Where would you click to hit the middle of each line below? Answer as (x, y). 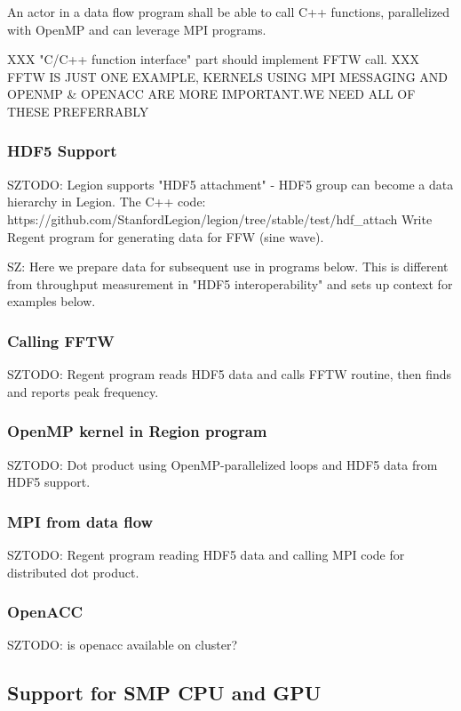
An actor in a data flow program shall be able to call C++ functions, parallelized (229, 12)
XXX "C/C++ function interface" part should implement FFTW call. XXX (214, 59)
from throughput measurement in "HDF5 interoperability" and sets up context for (230, 283)
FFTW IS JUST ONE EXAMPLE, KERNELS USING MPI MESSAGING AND (228, 76)
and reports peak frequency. (83, 391)
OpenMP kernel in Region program (137, 431)
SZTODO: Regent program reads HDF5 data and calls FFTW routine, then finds (230, 374)
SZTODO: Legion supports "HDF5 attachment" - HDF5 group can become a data (230, 184)
